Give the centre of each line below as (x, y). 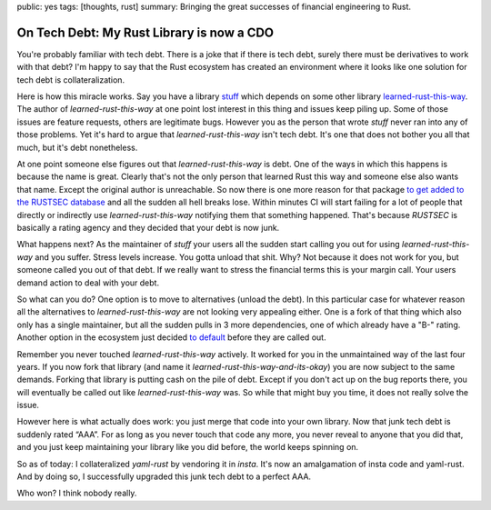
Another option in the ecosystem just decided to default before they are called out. (171, 337)
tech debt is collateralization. (71, 80)
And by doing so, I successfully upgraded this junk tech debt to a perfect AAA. (164, 476)
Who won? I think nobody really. (77, 493)
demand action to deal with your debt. (88, 283)
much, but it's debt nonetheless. (77, 147)
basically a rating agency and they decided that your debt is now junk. (148, 227)
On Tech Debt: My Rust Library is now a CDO (145, 32)
